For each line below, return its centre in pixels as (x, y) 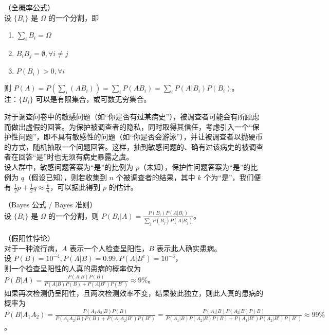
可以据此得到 (79, 187)
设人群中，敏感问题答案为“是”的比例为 (69, 167)
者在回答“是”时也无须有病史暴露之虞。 (69, 157)
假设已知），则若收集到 (69, 177)
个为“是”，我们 (229, 177)
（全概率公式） (29, 7)
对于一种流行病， (33, 248)
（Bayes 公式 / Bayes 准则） (51, 205)
